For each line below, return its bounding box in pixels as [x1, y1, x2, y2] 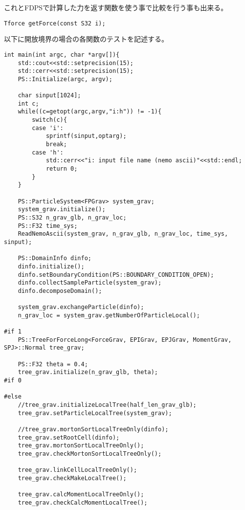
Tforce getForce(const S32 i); [4, 20, 106, 27]
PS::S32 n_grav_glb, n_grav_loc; [18, 214, 127, 221]
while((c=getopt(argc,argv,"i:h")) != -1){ [18, 108, 162, 115]
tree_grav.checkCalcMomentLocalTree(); [18, 499, 148, 506]
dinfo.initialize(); [18, 263, 85, 270]
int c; [18, 100, 39, 107]
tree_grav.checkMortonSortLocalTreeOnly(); [18, 450, 162, 457]
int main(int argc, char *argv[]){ [4, 51, 120, 58]
